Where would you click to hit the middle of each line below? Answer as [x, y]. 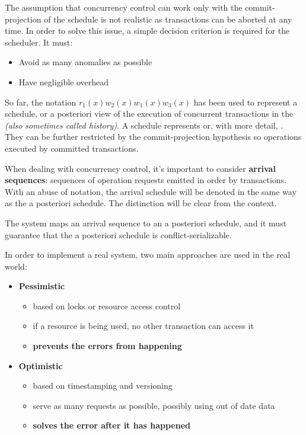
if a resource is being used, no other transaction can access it [143, 326]
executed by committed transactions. [72, 148]
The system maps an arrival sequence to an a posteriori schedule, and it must [146, 223]
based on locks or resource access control [107, 306]
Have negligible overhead [64, 81]
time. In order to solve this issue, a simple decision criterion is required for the [147, 31]
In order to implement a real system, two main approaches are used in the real [148, 255]
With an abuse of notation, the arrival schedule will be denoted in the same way [151, 191]
